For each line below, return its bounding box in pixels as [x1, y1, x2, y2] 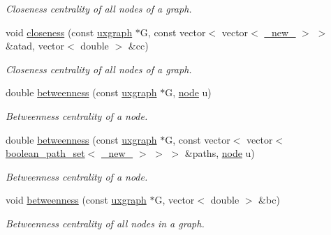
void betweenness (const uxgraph [6, 192, 147, 207]
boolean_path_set [6, 146, 85, 160]
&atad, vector [6, 38, 65, 53]
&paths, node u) [184, 146, 255, 160]
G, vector [154, 192, 195, 207]
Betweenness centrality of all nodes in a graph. [6, 215, 205, 230]
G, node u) [165, 85, 212, 100]
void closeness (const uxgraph [6, 24, 133, 39]
